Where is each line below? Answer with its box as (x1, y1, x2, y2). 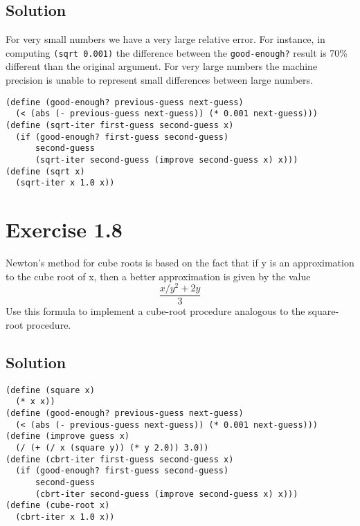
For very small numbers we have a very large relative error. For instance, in (6, 32, 325, 46)
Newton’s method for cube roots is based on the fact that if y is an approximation (6, 255, 354, 270)
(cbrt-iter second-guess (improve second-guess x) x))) (35, 489, 298, 499)
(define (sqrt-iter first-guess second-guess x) (6, 120, 234, 130)
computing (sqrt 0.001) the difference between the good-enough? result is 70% (6, 45, 348, 60)
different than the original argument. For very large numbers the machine (6, 59, 318, 73)
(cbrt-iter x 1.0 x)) (15, 511, 115, 522)
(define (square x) (6, 385, 95, 395)
